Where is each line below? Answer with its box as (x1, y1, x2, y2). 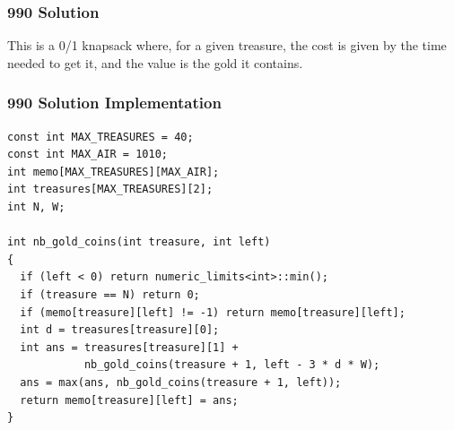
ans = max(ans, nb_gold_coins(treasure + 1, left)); (20, 375, 342, 389)
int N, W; (7, 201, 65, 213)
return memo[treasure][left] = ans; (20, 393, 239, 407)
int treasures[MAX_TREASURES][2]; (7, 183, 214, 196)
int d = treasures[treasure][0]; (20, 323, 220, 337)
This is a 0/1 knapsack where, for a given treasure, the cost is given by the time (7, 36, 447, 55)
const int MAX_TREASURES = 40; (7, 130, 194, 143)
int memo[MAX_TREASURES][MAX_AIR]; (7, 165, 220, 178)
